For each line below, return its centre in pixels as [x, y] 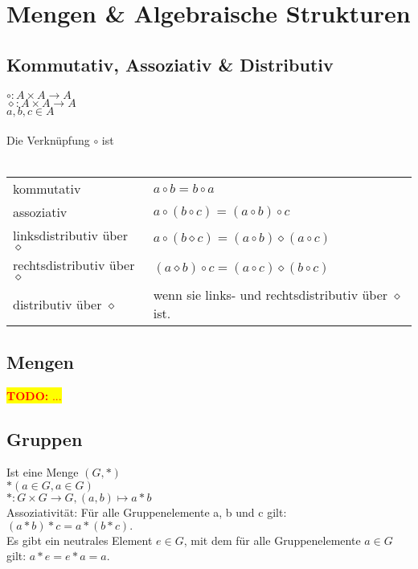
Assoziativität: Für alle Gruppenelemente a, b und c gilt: [147, 512]
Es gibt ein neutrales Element [80, 540]
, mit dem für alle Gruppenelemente [272, 540]
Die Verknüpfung [48, 140]
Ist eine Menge [43, 472]
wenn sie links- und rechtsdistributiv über [270, 295]
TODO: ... [34, 395]
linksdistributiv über [70, 235]
